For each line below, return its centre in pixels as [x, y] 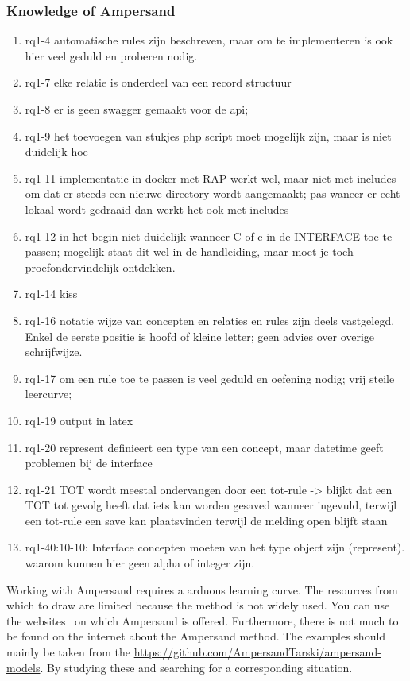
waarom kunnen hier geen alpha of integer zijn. [140, 563]
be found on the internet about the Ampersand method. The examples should [196, 636]
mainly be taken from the [68, 652]
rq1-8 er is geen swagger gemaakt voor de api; [137, 109]
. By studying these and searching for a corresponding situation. [196, 667]
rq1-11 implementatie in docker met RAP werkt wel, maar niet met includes [211, 178]
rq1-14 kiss [51, 294]
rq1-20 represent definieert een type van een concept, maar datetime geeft [204, 447]
